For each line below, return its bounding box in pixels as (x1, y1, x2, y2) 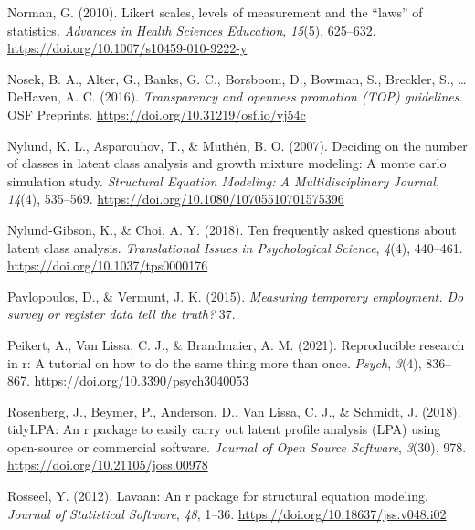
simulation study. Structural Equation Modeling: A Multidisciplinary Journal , (7, 171, 439, 190)
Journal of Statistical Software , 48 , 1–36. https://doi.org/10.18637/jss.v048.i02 (7, 503, 447, 523)
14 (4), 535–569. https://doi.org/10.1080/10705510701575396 (7, 189, 344, 208)
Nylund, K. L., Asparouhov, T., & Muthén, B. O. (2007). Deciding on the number (7, 135, 468, 154)
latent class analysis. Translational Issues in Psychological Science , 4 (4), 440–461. (7, 238, 463, 257)
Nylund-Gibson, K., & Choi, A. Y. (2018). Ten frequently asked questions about (7, 219, 457, 238)
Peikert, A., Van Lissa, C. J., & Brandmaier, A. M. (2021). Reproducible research (7, 334, 465, 354)
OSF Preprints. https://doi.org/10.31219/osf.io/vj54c (7, 104, 306, 123)
